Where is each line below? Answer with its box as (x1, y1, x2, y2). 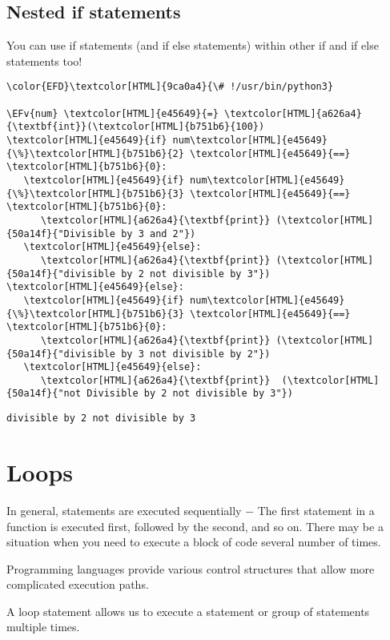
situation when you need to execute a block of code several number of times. (6, 533, 381, 550)
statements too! (6, 52, 82, 69)
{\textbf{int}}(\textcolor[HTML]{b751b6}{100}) (6, 121, 265, 133)
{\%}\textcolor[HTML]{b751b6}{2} (6, 147, 184, 159)
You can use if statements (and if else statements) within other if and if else (6, 37, 379, 54)
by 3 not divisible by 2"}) (121, 348, 271, 360)
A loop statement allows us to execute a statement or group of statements (6, 602, 370, 619)
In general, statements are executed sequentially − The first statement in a (6, 501, 375, 518)
